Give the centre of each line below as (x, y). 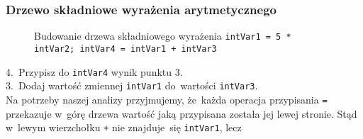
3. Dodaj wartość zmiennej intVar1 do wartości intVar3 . (132, 85)
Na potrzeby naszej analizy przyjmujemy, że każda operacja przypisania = (167, 99)
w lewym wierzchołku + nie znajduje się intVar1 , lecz (124, 127)
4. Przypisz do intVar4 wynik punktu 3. (94, 71)
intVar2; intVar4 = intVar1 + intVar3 (125, 49)
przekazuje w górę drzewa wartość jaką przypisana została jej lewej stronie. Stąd (181, 113)
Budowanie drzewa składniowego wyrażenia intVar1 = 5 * (163, 36)
